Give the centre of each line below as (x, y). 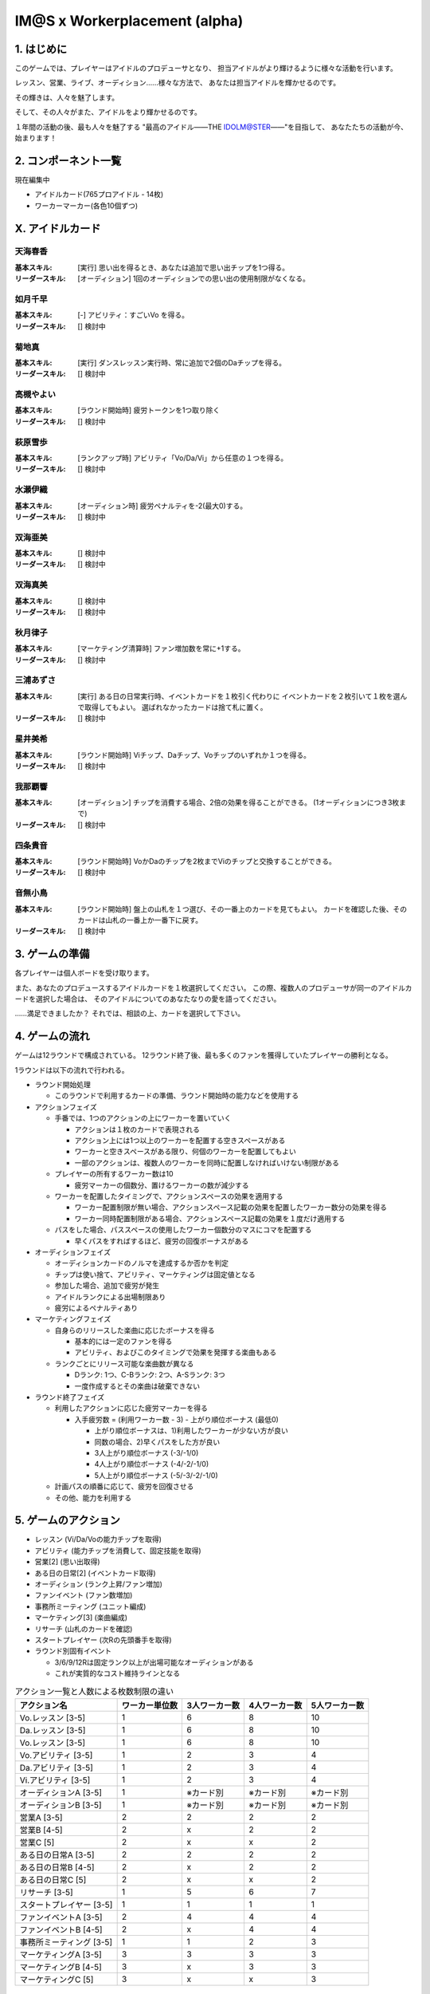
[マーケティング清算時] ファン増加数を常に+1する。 (161, 648)
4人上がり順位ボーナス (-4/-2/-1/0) (152, 1464)
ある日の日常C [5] (53, 1880)
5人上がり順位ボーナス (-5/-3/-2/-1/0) (156, 1475)
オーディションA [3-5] (61, 1792)
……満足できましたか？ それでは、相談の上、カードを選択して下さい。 (130, 1014)
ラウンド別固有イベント (73, 1651)
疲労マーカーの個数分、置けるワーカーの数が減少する (162, 1185)
